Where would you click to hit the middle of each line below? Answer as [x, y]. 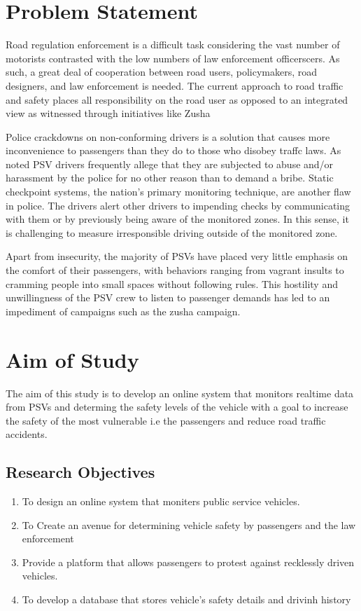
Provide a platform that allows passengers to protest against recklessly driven [188, 562]
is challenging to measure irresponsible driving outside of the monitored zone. [172, 232]
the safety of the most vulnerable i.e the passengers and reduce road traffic [166, 420]
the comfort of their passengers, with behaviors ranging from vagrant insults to [175, 270]
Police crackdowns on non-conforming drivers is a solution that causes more [168, 136]
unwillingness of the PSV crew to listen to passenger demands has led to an [168, 297]
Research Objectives [80, 472]
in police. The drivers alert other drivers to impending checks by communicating [178, 205]
